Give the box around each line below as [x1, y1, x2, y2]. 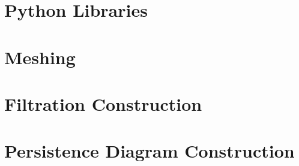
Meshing [4, 44, 76, 69]
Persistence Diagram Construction [4, 138, 295, 163]
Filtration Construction [4, 91, 202, 116]
